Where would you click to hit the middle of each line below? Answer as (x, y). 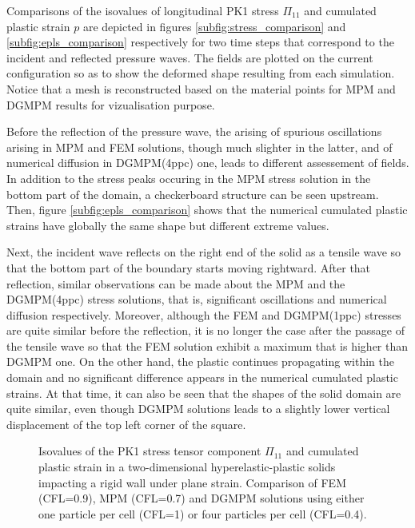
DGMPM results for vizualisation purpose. (111, 104)
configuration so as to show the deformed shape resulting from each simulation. (201, 73)
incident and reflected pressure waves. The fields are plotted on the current (190, 57)
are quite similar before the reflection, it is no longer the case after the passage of (206, 330)
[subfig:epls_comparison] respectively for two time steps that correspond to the (200, 42)
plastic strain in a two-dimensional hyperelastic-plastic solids (187, 467)
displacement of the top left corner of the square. (126, 424)
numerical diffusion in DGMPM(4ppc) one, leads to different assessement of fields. (208, 163)
